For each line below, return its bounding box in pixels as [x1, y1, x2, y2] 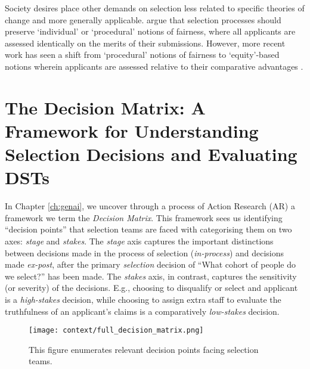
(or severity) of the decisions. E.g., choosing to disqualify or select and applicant [5, 281, 298, 294]
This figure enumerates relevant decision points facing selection [29, 343, 259, 355]
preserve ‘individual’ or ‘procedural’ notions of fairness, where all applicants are [5, 25, 296, 38]
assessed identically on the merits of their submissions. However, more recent [5, 36, 286, 49]
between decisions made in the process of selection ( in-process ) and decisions [5, 246, 284, 259]
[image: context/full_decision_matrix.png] [29, 326, 204, 335]
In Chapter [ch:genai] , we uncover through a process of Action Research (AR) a [5, 200, 295, 212]
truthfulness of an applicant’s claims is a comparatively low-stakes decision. [5, 305, 280, 317]
